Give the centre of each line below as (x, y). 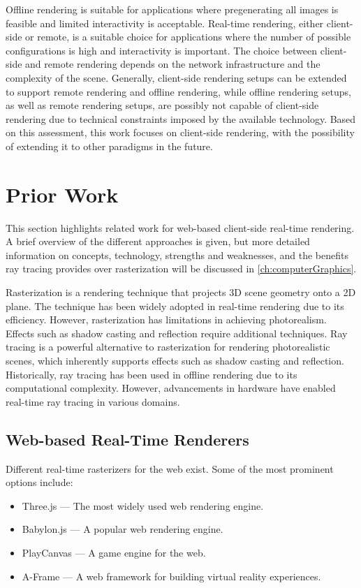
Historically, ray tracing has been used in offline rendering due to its (152, 374)
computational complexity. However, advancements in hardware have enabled (171, 388)
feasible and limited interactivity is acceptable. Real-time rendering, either (165, 23)
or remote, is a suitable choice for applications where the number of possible (188, 37)
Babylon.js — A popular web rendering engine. (123, 529)
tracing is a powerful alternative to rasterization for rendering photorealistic (168, 347)
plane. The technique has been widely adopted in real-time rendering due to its (175, 306)
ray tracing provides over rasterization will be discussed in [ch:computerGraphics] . (181, 269)
